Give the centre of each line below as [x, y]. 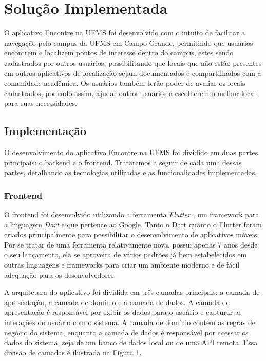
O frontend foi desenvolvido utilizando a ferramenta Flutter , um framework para [132, 214]
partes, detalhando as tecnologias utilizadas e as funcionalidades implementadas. [131, 172]
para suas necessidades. [41, 103]
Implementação [45, 131]
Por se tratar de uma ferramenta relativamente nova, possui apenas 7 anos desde [131, 244]
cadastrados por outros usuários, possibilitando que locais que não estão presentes [133, 62]
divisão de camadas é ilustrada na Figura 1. [73, 352]
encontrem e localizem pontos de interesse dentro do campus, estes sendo [119, 53]
